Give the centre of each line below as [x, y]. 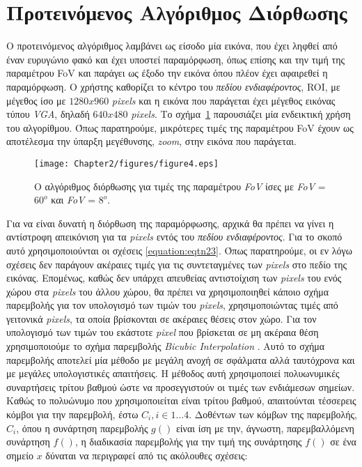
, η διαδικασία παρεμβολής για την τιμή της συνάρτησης [188, 442]
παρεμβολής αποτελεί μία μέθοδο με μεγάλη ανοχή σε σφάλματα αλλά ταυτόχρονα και [181, 359]
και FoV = [73, 200]
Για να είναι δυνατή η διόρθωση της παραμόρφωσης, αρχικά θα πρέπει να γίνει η [170, 223]
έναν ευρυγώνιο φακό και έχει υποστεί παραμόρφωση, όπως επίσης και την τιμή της [176, 59]
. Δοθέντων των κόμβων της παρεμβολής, [273, 414]
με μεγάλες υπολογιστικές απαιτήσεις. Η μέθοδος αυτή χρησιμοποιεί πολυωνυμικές [173, 373]
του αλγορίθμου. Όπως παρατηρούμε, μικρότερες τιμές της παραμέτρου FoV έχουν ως [180, 127]
